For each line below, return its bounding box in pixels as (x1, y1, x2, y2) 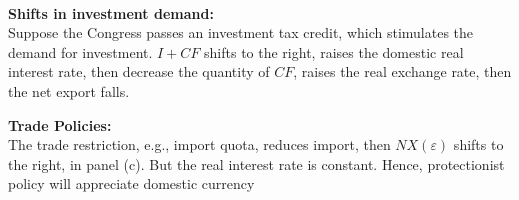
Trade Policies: (8, 114, 112, 135)
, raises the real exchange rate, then (293, 61, 512, 82)
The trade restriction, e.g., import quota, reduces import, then (8, 134, 391, 155)
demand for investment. (8, 41, 153, 62)
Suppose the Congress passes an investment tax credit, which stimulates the (8, 22, 474, 43)
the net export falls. (8, 80, 130, 101)
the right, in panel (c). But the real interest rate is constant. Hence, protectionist (8, 153, 505, 174)
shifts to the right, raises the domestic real (204, 41, 464, 62)
